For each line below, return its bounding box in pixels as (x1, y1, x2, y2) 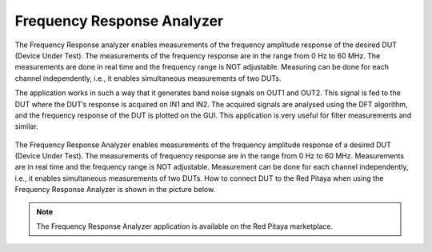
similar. (14, 122, 39, 131)
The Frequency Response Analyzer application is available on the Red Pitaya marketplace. (36, 222, 334, 231)
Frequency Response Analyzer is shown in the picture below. (14, 185, 216, 194)
